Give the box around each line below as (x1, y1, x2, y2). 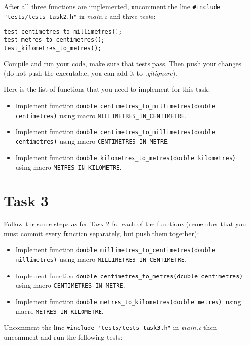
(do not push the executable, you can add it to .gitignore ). (4, 68, 178, 78)
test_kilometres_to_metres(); (4, 44, 101, 52)
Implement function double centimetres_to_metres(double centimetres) (15, 270, 243, 280)
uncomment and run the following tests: (4, 331, 123, 342)
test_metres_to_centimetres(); (4, 36, 105, 43)
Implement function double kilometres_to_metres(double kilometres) (15, 152, 236, 162)
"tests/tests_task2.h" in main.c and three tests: (4, 11, 156, 21)
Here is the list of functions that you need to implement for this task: (4, 84, 210, 94)
